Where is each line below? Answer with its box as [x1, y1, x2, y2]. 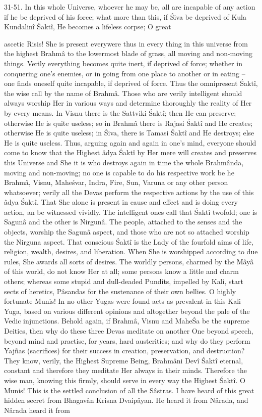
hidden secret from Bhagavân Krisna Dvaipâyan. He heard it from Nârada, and [4, 395, 248, 405]
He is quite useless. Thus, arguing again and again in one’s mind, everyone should [4, 137, 256, 148]
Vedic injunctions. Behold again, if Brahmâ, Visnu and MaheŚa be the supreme [4, 315, 249, 326]
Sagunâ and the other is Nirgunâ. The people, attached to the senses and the [4, 216, 242, 227]
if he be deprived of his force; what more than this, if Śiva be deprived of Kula [4, 11, 247, 22]
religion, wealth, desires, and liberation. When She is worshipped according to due [4, 246, 258, 257]
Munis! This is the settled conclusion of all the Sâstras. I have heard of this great [4, 385, 254, 395]
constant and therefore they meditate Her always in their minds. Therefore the [4, 365, 247, 376]
